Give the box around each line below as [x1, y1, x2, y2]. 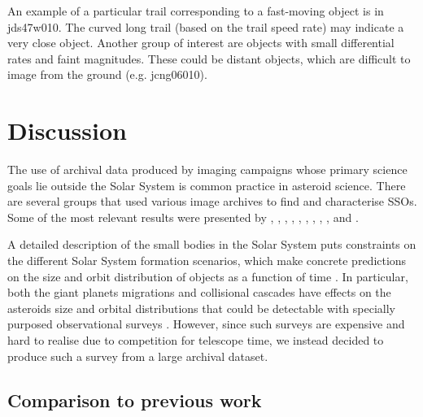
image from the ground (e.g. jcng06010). [7, 66, 207, 83]
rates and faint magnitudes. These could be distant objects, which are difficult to [7, 50, 411, 67]
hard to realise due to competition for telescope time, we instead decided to [7, 332, 384, 349]
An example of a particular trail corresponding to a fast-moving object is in [7, 2, 384, 19]
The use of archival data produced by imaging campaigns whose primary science [7, 161, 408, 178]
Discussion [7, 114, 127, 147]
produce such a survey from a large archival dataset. [7, 347, 268, 364]
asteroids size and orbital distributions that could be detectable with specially [7, 299, 395, 316]
